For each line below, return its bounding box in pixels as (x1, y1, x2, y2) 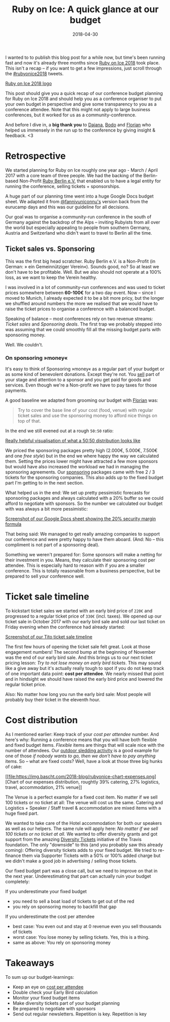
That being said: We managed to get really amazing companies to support (5, 531, 160, 537)
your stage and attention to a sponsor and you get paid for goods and (5, 376, 151, 382)
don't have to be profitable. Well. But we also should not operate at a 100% (5, 269, 161, 275)
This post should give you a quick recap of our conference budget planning (5, 90, 163, 96)
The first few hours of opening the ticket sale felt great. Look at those (5, 644, 151, 650)
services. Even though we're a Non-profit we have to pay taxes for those (5, 382, 157, 388)
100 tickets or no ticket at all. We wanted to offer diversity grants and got (5, 831, 158, 837)
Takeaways (5, 957, 54, 969)
